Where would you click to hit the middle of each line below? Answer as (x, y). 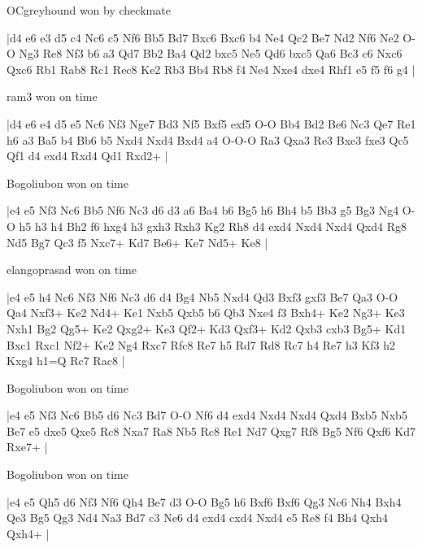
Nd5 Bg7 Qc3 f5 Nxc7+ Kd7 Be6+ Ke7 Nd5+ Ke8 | (137, 242)
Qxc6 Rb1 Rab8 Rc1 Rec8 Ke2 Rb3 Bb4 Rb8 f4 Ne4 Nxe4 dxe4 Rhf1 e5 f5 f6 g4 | (211, 69)
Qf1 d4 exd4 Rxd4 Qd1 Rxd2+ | (87, 156)
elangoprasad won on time (72, 270)
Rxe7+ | (27, 447)
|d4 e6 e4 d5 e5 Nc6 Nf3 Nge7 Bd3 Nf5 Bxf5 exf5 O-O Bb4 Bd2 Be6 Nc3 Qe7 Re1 (211, 123)
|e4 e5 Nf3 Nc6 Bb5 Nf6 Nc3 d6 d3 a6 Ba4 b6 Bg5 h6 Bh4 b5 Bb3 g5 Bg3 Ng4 (203, 210)
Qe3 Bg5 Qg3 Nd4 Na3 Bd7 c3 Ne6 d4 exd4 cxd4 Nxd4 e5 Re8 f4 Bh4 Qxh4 (197, 518)
